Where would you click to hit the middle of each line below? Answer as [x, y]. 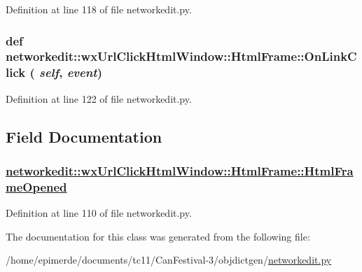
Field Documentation [84, 136]
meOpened [36, 186]
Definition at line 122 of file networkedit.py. [99, 98]
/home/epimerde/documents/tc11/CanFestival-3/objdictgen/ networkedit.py [169, 260]
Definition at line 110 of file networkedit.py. [99, 213]
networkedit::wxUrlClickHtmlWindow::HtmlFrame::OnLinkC [181, 56]
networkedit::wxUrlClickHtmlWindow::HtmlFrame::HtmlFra [180, 170]
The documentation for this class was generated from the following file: [158, 236]
